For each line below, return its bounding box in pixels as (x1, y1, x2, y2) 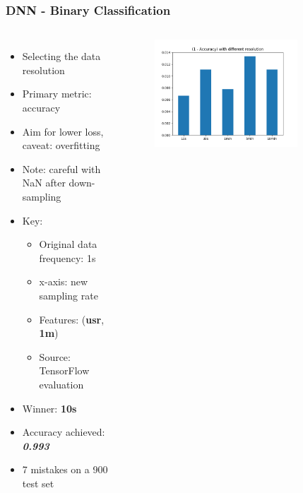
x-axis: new (39, 274, 88, 289)
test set (22, 475, 54, 490)
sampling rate (39, 287, 98, 302)
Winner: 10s (22, 400, 77, 415)
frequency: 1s (39, 250, 96, 265)
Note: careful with (22, 161, 101, 176)
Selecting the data (22, 49, 101, 64)
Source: (39, 349, 71, 364)
